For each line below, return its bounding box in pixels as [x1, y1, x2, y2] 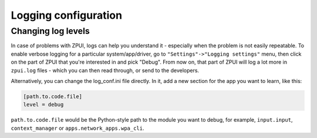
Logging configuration [11, 9, 123, 22]
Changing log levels [11, 26, 90, 36]
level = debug [23, 101, 64, 108]
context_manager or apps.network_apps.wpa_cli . [11, 125, 144, 132]
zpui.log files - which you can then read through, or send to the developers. [11, 67, 200, 74]
